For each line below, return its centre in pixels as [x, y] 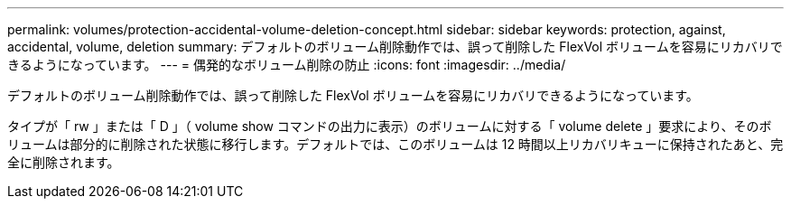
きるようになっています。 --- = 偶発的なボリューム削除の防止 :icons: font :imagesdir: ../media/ [287, 65]
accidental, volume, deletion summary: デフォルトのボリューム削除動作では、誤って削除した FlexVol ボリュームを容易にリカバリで [395, 47]
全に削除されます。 [64, 162]
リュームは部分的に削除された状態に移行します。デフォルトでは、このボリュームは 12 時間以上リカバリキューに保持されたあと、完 [395, 144]
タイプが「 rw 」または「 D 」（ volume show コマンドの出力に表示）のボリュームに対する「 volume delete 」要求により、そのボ [390, 126]
